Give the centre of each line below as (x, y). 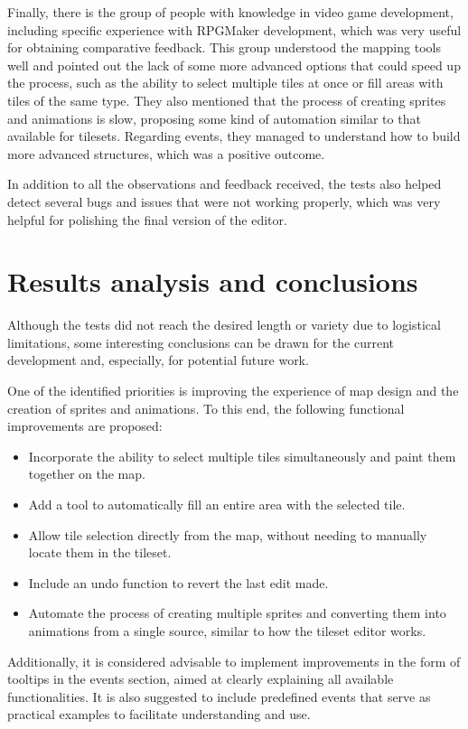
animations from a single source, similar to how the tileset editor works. (227, 630)
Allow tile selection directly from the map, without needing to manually (228, 534)
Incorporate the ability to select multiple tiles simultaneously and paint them (242, 456)
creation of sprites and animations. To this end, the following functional (206, 408)
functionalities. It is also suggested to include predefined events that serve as (219, 696)
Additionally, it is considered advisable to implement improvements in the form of (234, 661)
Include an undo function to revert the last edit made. (178, 582)
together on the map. (87, 474)
